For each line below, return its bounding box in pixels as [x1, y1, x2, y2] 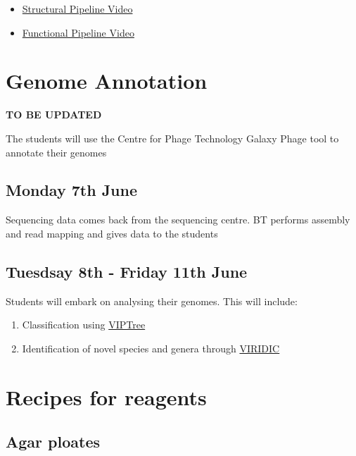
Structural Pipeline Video [22, 1, 133, 16]
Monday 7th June [6, 179, 138, 201]
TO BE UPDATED [6, 107, 102, 122]
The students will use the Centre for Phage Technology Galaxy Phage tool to [6, 130, 339, 145]
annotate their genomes [6, 144, 107, 159]
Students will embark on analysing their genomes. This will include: [6, 293, 298, 308]
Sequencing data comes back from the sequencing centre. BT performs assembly [6, 212, 350, 227]
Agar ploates [6, 431, 100, 452]
